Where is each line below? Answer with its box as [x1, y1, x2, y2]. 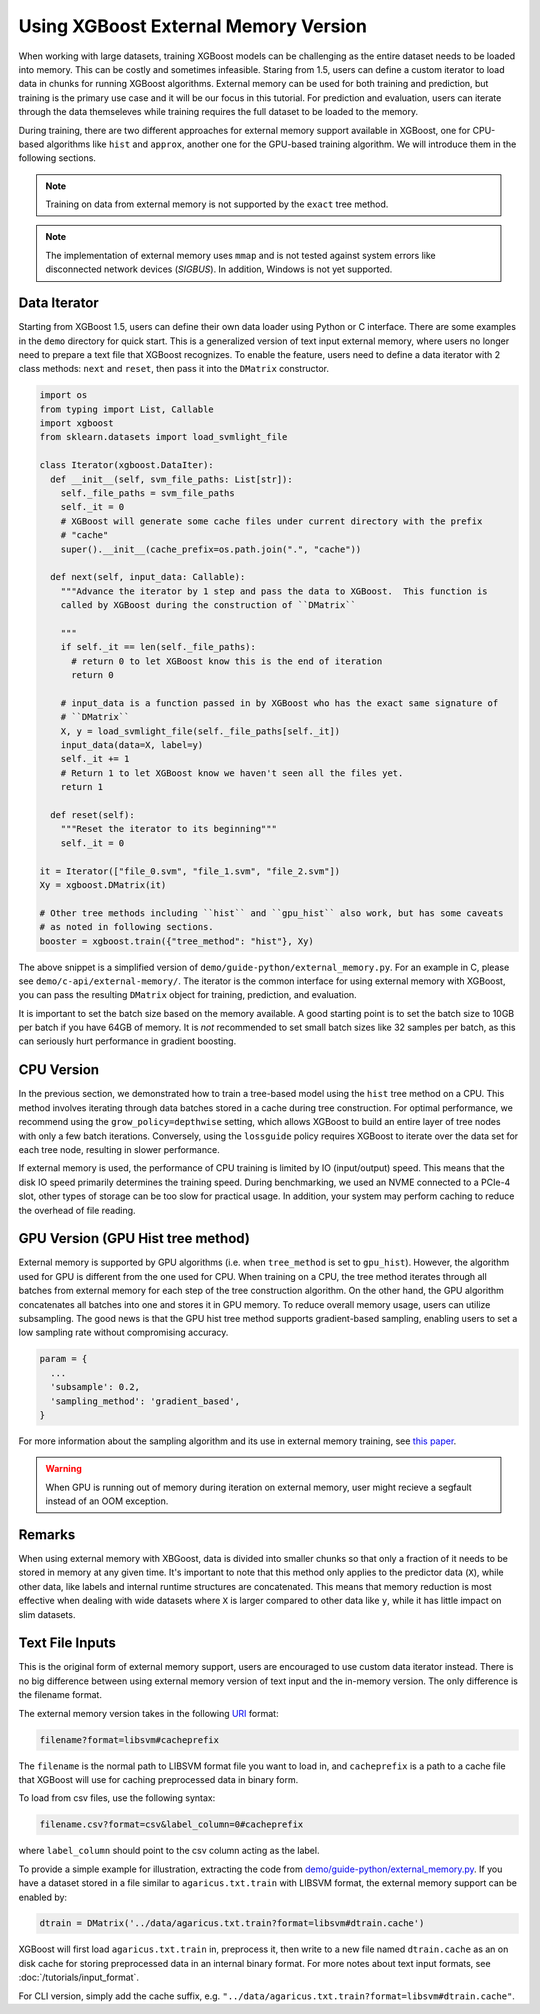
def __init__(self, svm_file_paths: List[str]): [50, 473, 294, 485]
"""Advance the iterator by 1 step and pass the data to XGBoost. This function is [60, 585, 489, 597]
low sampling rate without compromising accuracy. [18, 1326, 229, 1339]
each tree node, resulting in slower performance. [18, 1143, 220, 1155]
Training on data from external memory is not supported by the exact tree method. [45, 198, 389, 210]
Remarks [18, 1526, 76, 1543]
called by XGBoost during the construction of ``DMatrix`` [60, 600, 357, 611]
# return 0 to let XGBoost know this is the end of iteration [71, 655, 383, 667]
